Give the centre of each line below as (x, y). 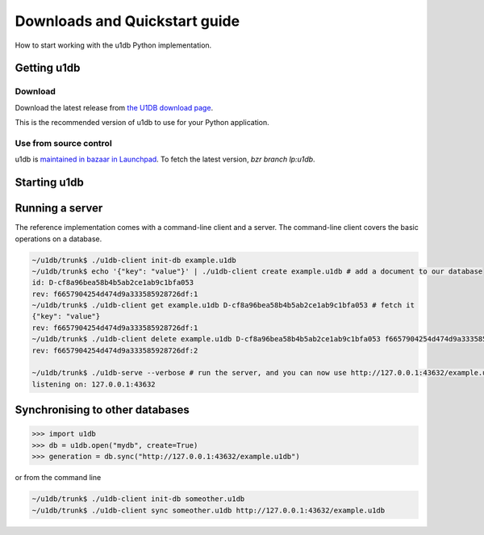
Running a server (59, 209)
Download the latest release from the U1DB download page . (114, 107)
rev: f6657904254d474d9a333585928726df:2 (115, 350)
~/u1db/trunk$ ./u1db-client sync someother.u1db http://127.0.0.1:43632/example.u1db (209, 510)
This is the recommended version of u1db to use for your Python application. (142, 123)
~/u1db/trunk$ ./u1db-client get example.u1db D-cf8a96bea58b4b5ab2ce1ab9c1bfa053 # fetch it (223, 305)
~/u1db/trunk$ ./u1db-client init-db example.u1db (134, 260)
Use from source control (63, 143)
